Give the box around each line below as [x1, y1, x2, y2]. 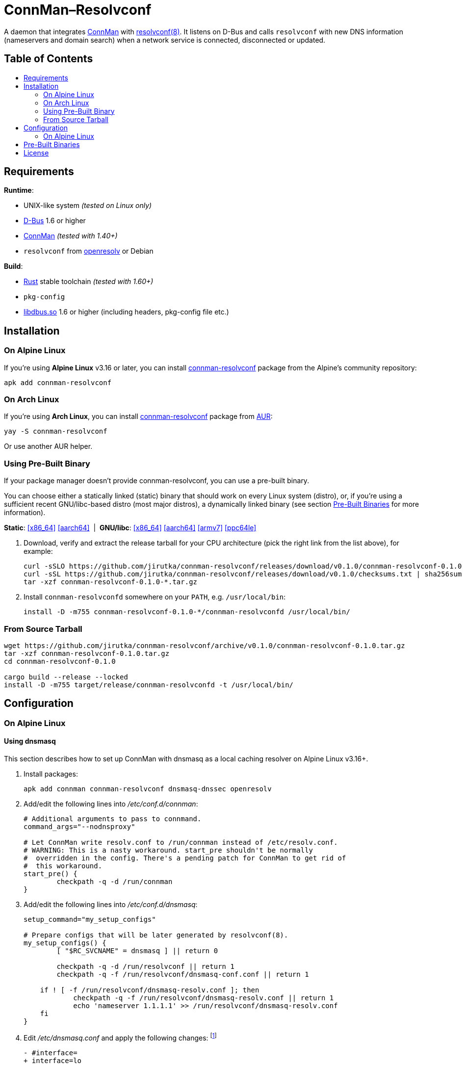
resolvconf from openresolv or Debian [24, 247, 154, 256]
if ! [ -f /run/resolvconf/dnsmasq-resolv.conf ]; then [40, 986, 259, 994]
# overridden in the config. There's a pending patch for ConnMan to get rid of [24, 854, 346, 862]
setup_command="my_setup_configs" [24, 915, 156, 923]
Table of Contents [4, 52, 93, 65]
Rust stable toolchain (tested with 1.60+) [24, 277, 154, 286]
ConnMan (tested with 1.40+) [24, 232, 118, 240]
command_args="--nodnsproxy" [24, 822, 135, 831]
